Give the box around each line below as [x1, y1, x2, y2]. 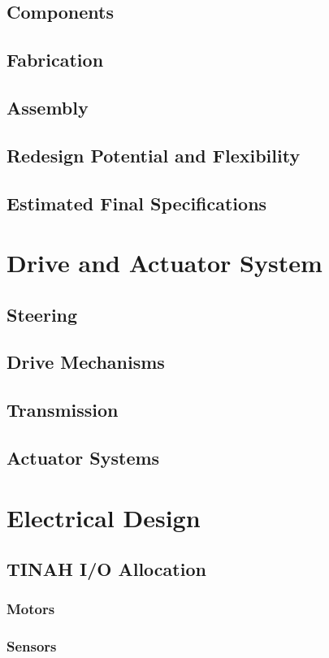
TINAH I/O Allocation [6, 556, 206, 582]
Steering [6, 301, 78, 327]
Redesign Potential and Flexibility [6, 142, 301, 167]
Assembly [6, 94, 89, 119]
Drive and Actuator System [6, 246, 323, 279]
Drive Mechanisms [6, 349, 165, 374]
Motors [6, 599, 55, 619]
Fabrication [6, 47, 104, 72]
